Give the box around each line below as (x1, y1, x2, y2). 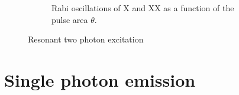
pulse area (51, 13, 88, 25)
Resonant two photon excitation (28, 33, 144, 45)
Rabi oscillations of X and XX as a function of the (51, 2, 234, 14)
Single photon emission (4, 67, 196, 91)
